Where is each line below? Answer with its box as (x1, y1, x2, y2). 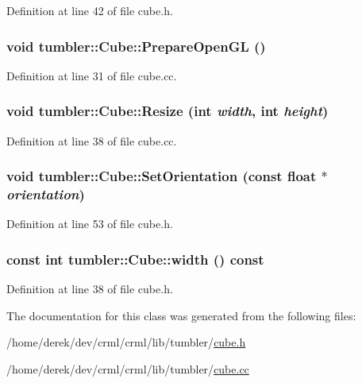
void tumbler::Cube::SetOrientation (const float (6, 166, 317, 186)
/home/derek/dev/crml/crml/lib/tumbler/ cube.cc (6, 360, 249, 377)
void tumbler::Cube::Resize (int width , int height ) (6, 101, 329, 121)
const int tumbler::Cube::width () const (6, 249, 264, 269)
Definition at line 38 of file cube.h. (6, 280, 173, 297)
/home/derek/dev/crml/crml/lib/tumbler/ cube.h (6, 334, 246, 350)
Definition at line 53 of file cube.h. (6, 215, 173, 232)
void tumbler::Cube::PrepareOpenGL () (6, 36, 266, 56)
